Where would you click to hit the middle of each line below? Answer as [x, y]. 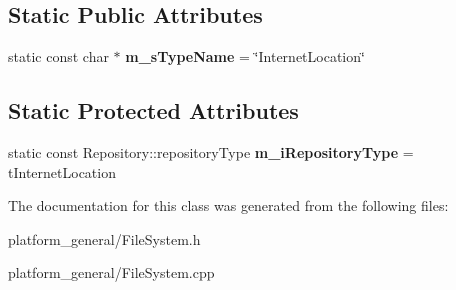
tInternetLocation [62, 171]
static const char [58, 56]
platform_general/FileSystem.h [104, 238]
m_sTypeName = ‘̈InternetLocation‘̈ [245, 56]
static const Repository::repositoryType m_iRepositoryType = [211, 152]
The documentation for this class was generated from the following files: [228, 205]
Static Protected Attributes [153, 110]
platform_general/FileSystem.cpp [111, 272]
